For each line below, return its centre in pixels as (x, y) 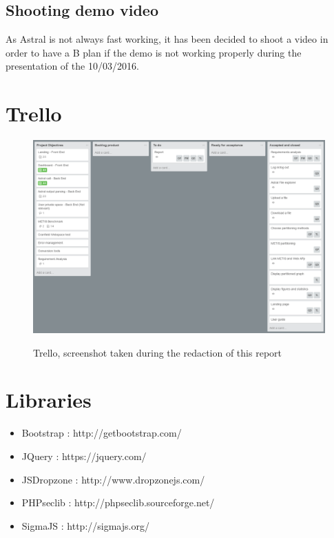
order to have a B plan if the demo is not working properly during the (154, 52)
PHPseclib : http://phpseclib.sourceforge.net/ (118, 502)
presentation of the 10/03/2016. (72, 66)
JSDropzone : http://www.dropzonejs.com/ (113, 479)
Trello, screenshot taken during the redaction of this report (157, 352)
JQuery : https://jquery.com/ (84, 456)
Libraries (49, 400)
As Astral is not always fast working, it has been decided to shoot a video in (167, 39)
